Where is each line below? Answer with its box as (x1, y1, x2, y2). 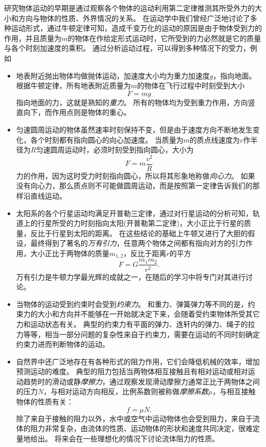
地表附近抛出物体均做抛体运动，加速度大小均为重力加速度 (16, 70, 210, 81)
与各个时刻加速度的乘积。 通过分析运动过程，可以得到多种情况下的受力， (4, 43, 250, 53)
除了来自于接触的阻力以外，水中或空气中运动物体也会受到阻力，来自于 (16, 413, 253, 423)
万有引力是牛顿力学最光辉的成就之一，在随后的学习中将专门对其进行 (16, 271, 246, 282)
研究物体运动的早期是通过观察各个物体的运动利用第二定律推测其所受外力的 (4, 3, 255, 13)
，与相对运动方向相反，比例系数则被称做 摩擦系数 (43, 386, 209, 397)
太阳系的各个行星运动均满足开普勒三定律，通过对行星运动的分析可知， (16, 207, 253, 218)
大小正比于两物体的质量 (30, 248, 109, 259)
